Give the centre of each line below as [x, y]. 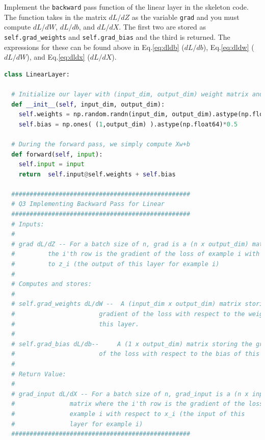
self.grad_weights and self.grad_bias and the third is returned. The [117, 36]
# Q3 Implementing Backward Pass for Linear [88, 204]
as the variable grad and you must [185, 17]
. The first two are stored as [162, 27]
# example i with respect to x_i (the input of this [128, 414]
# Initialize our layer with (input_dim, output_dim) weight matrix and [137, 94]
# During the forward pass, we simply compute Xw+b [101, 144]
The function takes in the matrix [55, 17]
